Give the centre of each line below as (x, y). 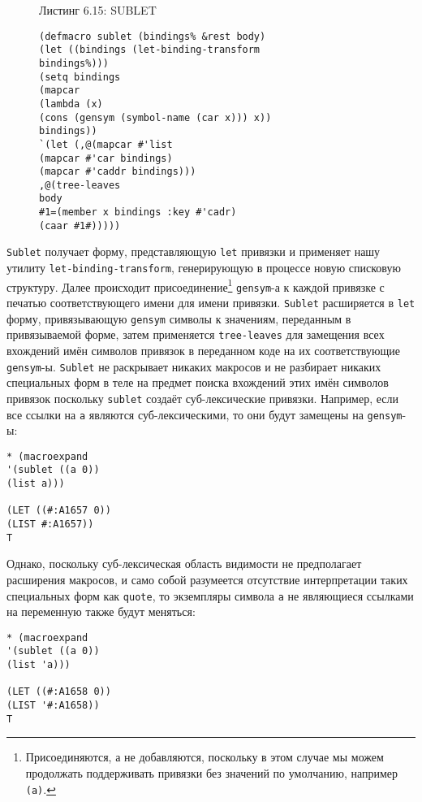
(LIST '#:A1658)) (53, 706)
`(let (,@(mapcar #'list (106, 144)
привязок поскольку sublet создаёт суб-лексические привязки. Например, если (203, 398)
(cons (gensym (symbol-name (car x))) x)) (155, 117)
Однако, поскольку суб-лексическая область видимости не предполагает (184, 564)
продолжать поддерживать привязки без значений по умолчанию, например (212, 773)
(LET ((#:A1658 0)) (59, 692)
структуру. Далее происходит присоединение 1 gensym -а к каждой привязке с (196, 285)
